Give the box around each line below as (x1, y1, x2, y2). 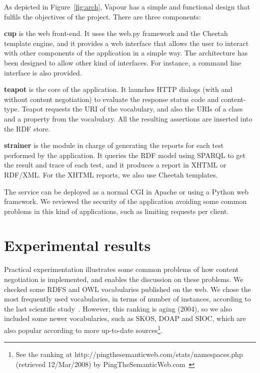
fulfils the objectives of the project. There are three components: (4, 11, 201, 21)
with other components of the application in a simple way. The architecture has (4, 47, 248, 58)
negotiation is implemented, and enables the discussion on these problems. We (4, 274, 243, 284)
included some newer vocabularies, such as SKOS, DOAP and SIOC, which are (4, 313, 246, 323)
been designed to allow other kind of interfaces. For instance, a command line (4, 57, 241, 67)
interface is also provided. (4, 67, 82, 77)
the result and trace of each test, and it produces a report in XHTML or (4, 159, 226, 170)
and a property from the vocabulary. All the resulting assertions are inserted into (4, 113, 252, 123)
